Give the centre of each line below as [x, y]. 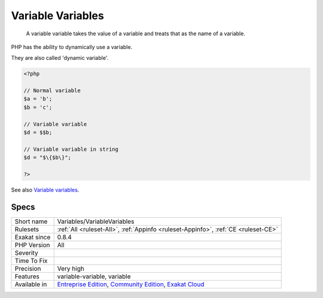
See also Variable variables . [45, 190]
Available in [31, 284]
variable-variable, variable [94, 276]
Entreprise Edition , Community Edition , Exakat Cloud [131, 284]
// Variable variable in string [71, 149]
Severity [26, 253]
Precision [28, 268]
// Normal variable [52, 91]
